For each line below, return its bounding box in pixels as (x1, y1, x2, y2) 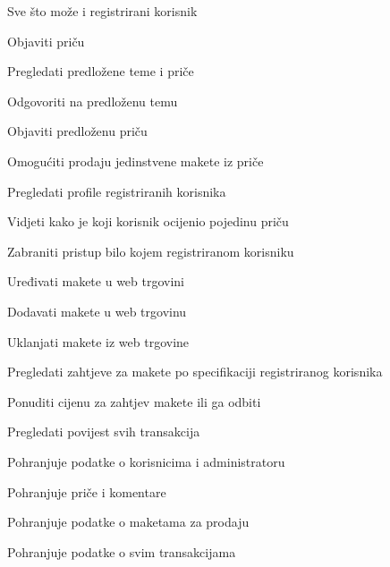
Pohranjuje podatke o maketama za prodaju (7, 512, 250, 531)
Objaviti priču (7, 31, 85, 50)
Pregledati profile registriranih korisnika (7, 182, 226, 200)
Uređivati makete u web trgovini (7, 272, 185, 291)
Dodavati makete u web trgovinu (7, 301, 187, 320)
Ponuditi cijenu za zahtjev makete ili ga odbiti (7, 392, 261, 410)
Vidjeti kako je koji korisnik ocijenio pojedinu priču (7, 212, 289, 231)
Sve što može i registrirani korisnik (7, 2, 198, 20)
